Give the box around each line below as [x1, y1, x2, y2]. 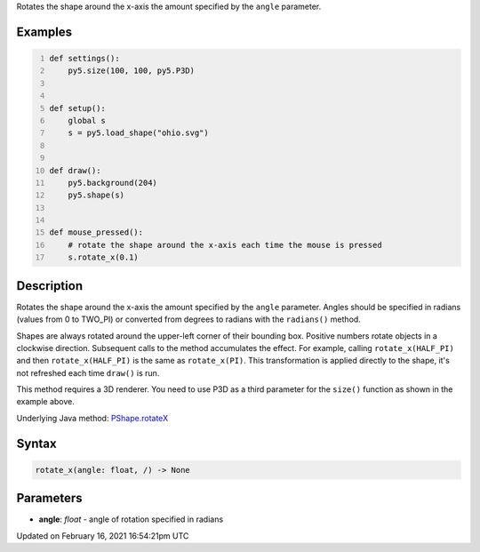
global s [68, 116, 107, 125]
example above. [16, 396, 76, 407]
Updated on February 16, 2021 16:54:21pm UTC [16, 530, 189, 541]
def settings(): [49, 53, 120, 63]
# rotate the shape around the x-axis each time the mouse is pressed [68, 240, 382, 250]
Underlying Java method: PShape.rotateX [16, 412, 169, 423]
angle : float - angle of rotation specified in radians [38, 514, 224, 524]
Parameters [16, 491, 83, 506]
